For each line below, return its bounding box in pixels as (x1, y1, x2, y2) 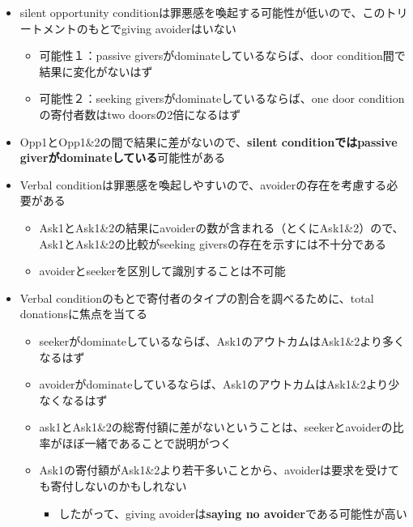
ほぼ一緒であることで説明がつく (62, 434, 232, 451)
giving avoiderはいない (121, 19, 236, 36)
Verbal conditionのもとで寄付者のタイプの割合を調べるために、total (19, 289, 374, 306)
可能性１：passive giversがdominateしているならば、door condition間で (39, 47, 406, 64)
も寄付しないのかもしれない (39, 478, 187, 495)
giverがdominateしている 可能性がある (19, 149, 226, 166)
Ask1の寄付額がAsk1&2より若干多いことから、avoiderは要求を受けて (39, 461, 400, 478)
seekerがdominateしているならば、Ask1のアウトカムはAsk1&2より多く (39, 332, 406, 349)
